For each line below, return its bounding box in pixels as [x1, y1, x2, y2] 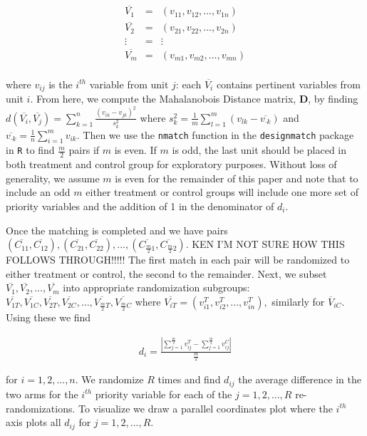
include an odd [6, 185, 71, 199]
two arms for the [6, 386, 78, 401]
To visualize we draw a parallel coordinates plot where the [78, 400, 333, 415]
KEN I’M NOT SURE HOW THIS [192, 237, 345, 251]
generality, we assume [6, 170, 100, 185]
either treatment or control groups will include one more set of [86, 185, 358, 199]
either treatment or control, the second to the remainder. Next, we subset [6, 266, 327, 281]
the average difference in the [238, 372, 361, 387]
